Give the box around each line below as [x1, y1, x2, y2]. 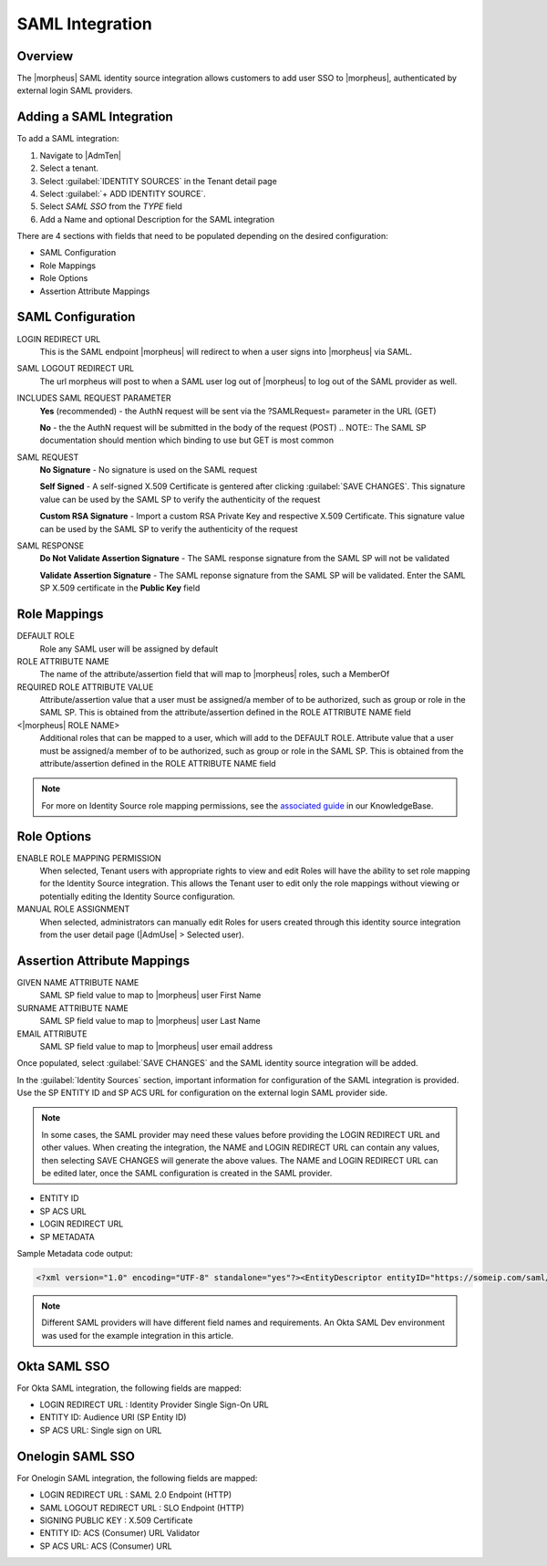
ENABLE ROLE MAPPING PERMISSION [16, 852, 161, 863]
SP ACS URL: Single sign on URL [39, 1425, 162, 1435]
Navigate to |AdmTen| [39, 150, 122, 161]
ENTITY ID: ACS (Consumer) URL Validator [39, 1528, 201, 1539]
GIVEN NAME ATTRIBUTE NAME [16, 976, 139, 987]
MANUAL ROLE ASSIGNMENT [16, 903, 130, 914]
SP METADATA [39, 1231, 96, 1242]
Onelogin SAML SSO [16, 1448, 136, 1464]
